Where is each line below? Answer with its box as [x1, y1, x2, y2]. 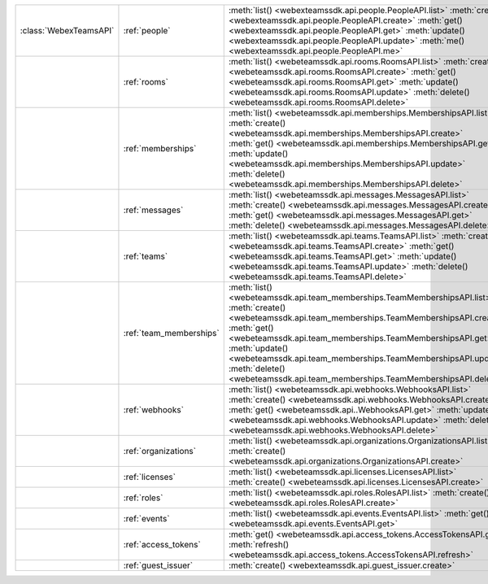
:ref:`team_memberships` [123, 328, 220, 338]
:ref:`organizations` [123, 446, 197, 456]
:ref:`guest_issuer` [123, 560, 194, 571]
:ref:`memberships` [123, 143, 197, 154]
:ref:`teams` [123, 251, 168, 262]
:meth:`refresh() [228, 539, 290, 550]
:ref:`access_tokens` [123, 539, 201, 550]
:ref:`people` [123, 25, 171, 36]
